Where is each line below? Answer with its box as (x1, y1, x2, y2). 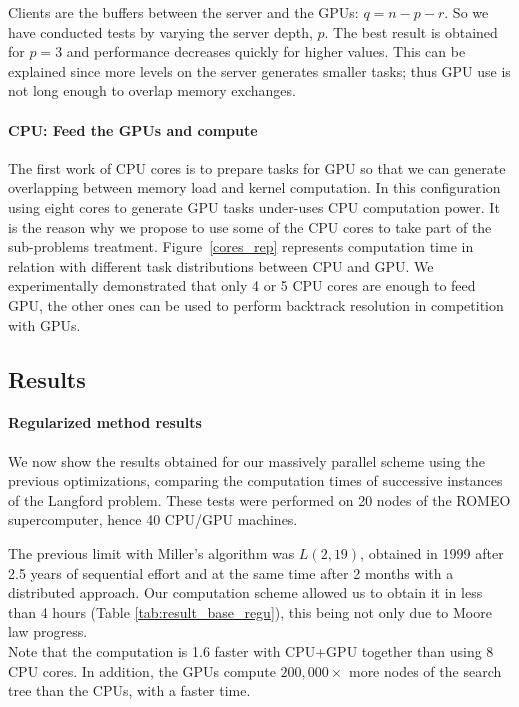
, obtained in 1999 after (360, 543, 504, 564)
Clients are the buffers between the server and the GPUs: (8, 2, 359, 22)
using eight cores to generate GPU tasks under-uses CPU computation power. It (8, 196, 500, 217)
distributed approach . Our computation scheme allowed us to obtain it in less (8, 582, 483, 603)
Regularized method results (8, 412, 202, 433)
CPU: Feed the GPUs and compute (8, 119, 258, 140)
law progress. (8, 621, 88, 642)
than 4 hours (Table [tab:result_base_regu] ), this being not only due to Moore (8, 601, 492, 622)
